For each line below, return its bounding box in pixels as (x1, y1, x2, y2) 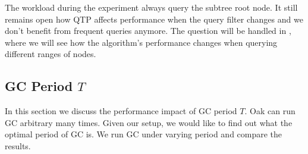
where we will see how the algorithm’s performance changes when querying (5, 36, 278, 48)
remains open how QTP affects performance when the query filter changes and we (5, 12, 303, 25)
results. (5, 139, 31, 152)
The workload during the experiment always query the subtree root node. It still (5, 1, 298, 13)
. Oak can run (244, 105, 296, 117)
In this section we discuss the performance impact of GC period (5, 105, 237, 117)
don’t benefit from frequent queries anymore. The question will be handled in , (5, 24, 291, 37)
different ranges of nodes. (5, 48, 96, 60)
